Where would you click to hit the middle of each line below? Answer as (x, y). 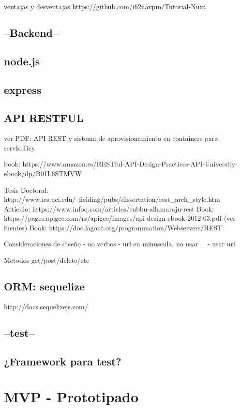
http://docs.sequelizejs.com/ (46, 306)
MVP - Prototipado (71, 397)
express (23, 89)
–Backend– (31, 32)
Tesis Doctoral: (26, 189)
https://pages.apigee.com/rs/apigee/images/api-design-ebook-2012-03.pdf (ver (120, 218)
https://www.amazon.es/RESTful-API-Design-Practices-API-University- (130, 164)
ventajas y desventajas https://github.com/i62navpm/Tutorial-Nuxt (105, 6)
